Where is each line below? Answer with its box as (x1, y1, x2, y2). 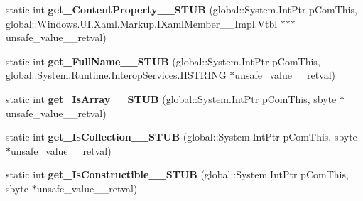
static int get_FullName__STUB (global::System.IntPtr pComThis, (6, 53, 320, 68)
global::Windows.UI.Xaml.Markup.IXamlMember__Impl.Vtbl (6, 16, 278, 31)
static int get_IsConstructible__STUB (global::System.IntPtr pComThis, (6, 167, 349, 182)
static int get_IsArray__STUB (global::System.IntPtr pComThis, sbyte (6, 91, 337, 106)
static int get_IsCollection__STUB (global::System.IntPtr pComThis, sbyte (6, 129, 357, 144)
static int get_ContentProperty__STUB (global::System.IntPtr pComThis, (6, 2, 357, 16)
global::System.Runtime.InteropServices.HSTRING (6, 67, 227, 82)
